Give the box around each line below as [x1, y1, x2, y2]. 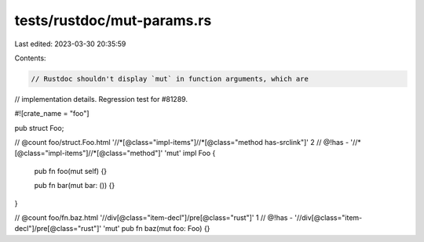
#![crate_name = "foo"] [14, 109, 90, 118]
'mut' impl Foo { [164, 149, 216, 158]
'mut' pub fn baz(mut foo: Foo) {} [103, 224, 210, 233]
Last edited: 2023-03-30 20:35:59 [14, 39, 126, 49]
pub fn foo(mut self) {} [34, 166, 108, 175]
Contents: [14, 53, 46, 63]
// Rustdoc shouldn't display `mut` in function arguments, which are [31, 74, 309, 83]
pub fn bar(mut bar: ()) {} [34, 181, 115, 190]
